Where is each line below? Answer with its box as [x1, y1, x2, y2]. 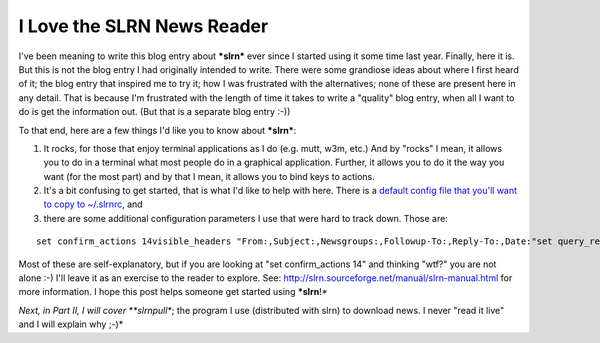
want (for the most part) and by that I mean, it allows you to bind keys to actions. [43, 170, 375, 182]
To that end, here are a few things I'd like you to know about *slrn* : [18, 124, 297, 136]
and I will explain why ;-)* [18, 318, 124, 330]
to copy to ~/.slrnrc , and [43, 198, 144, 210]
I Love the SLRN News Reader [18, 15, 269, 37]
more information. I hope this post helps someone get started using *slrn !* [18, 286, 328, 298]
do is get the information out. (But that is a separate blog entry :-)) [18, 106, 291, 118]
